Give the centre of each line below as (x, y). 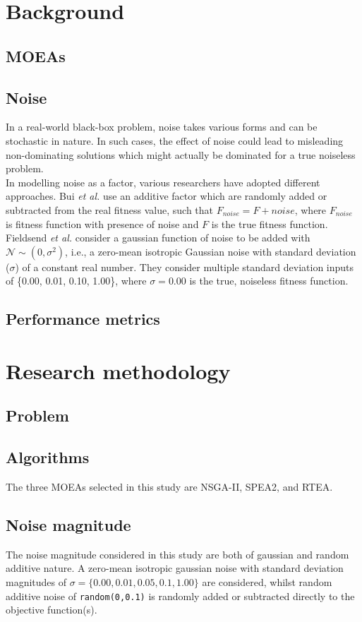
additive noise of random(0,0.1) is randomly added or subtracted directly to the (180, 596)
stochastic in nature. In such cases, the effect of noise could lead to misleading (175, 140)
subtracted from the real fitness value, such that (110, 209)
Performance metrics (83, 319)
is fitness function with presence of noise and (102, 223)
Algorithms (48, 457)
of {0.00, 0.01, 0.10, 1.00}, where (76, 281)
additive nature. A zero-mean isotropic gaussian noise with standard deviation (175, 568)
